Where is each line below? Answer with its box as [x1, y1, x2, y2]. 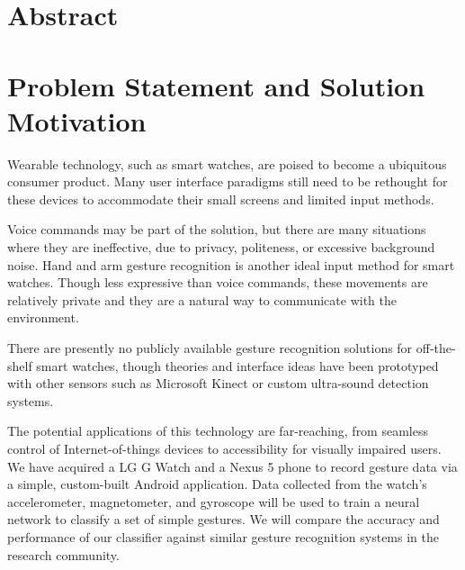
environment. [7, 308, 79, 327]
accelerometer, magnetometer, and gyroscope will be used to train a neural [7, 492, 420, 511]
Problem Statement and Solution [7, 67, 425, 104]
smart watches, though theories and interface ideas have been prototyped [36, 356, 439, 375]
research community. [7, 545, 120, 564]
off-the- [416, 339, 456, 357]
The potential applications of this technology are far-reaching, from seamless [7, 421, 428, 440]
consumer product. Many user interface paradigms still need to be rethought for [7, 172, 448, 191]
